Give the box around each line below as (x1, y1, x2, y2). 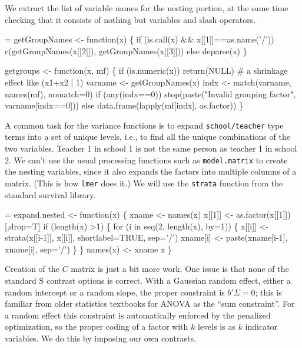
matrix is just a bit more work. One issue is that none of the (71, 262, 289, 275)
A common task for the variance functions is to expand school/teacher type (5, 119, 284, 131)
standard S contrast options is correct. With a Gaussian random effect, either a (5, 274, 291, 287)
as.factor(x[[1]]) (235, 208, 291, 221)
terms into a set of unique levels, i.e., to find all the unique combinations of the (5, 130, 290, 143)
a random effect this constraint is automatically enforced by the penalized (5, 308, 271, 321)
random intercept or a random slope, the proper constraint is (5, 285, 225, 298)
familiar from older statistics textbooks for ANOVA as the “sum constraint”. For (5, 297, 295, 310)
